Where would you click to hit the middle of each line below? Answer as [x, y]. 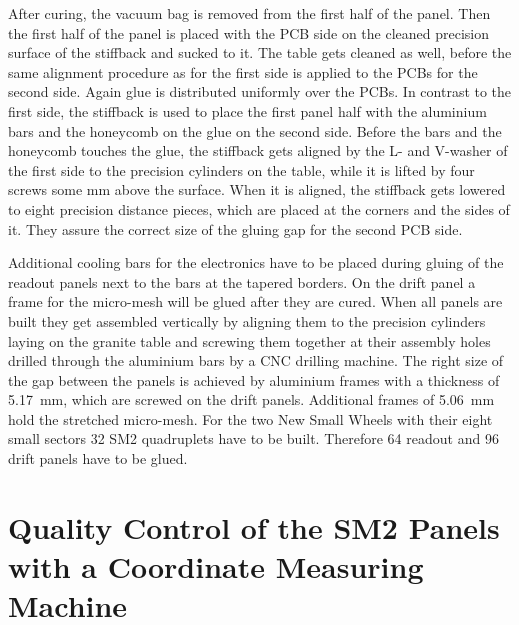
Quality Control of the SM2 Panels [254, 526]
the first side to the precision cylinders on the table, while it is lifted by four [241, 169]
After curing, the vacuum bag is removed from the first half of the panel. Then [249, 13]
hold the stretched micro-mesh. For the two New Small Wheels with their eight [250, 418]
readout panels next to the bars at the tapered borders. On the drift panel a [242, 281]
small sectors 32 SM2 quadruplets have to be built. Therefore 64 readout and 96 [253, 438]
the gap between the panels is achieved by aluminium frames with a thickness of [254, 379]
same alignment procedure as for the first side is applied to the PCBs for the [243, 71]
